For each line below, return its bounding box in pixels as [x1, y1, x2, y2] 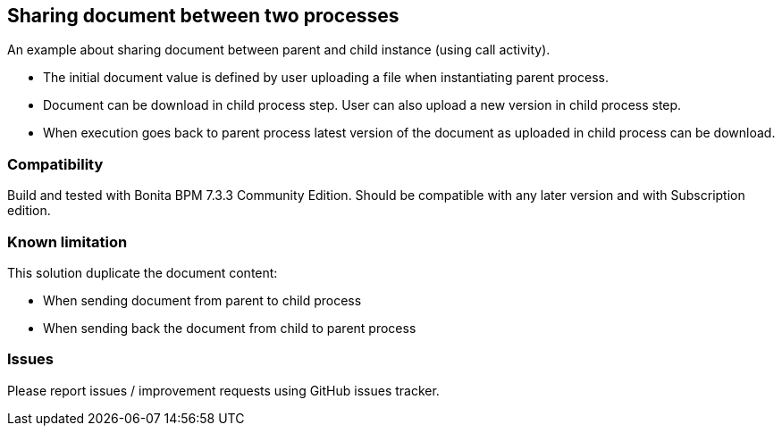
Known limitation [7, 232, 128, 251]
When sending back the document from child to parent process [43, 320, 416, 336]
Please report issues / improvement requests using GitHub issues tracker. [7, 382, 440, 398]
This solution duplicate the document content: [7, 264, 278, 280]
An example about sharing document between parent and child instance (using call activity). [7, 42, 551, 58]
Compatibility [7, 154, 104, 173]
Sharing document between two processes [7, 4, 399, 27]
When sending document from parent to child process [43, 292, 362, 308]
